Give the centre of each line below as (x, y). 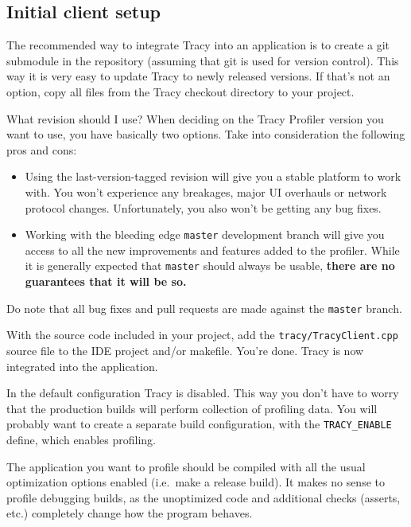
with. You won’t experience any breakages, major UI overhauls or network (206, 191)
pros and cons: (42, 149)
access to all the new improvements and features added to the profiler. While (212, 250)
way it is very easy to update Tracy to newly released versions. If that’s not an (198, 76)
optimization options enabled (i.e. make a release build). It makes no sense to (196, 482)
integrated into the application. (82, 366)
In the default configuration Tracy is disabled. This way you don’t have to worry (203, 393)
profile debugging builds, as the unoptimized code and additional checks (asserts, (204, 497)
